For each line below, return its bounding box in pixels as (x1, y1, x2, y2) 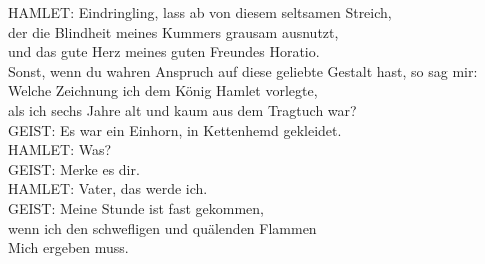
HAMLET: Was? (8, 139, 112, 160)
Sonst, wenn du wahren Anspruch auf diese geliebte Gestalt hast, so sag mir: (8, 60, 478, 81)
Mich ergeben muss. (8, 237, 129, 258)
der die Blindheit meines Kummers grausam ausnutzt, (8, 21, 339, 42)
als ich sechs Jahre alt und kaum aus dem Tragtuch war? (8, 99, 357, 120)
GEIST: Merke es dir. (8, 158, 140, 179)
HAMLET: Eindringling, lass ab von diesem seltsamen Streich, (8, 2, 392, 22)
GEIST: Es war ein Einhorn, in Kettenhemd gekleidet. (8, 119, 342, 140)
